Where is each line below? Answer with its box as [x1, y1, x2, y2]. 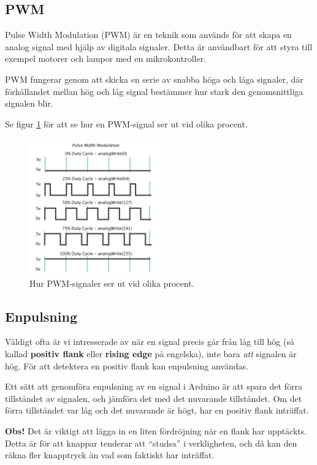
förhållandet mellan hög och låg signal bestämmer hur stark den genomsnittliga [5, 85, 304, 97]
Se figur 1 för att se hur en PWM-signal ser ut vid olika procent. [5, 117, 248, 130]
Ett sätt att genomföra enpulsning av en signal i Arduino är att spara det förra [5, 380, 302, 393]
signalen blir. [5, 97, 53, 110]
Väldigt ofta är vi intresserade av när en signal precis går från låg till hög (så [5, 335, 294, 348]
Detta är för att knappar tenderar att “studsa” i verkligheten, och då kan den [5, 436, 297, 449]
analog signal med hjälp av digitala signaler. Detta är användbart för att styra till [5, 40, 313, 53]
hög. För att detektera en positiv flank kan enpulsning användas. [5, 359, 248, 372]
